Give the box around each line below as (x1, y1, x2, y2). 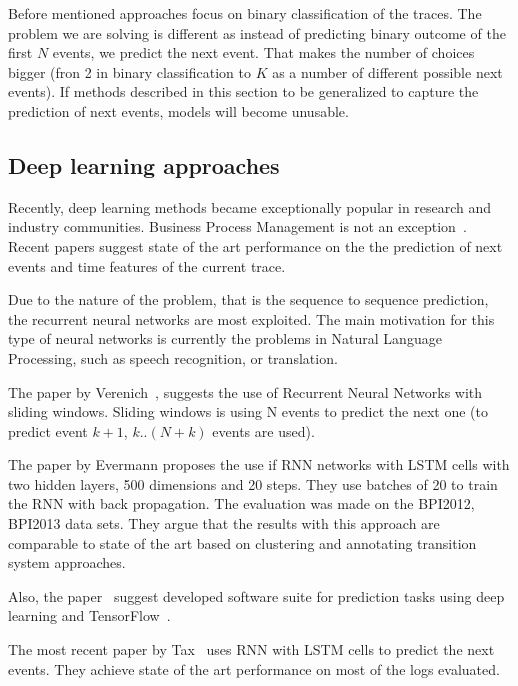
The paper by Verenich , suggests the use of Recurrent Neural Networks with (8, 381, 483, 402)
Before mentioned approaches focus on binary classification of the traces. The (8, 3, 482, 23)
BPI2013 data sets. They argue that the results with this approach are (8, 513, 440, 534)
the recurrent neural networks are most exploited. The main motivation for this (8, 308, 495, 329)
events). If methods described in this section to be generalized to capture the (8, 81, 479, 102)
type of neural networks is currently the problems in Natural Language (8, 328, 442, 349)
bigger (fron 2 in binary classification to (8, 61, 251, 82)
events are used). (212, 420, 315, 441)
